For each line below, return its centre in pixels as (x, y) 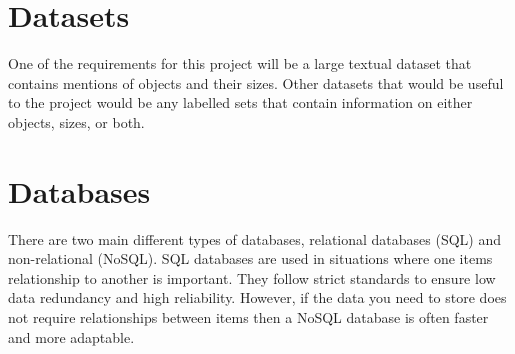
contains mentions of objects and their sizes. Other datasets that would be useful (256, 82)
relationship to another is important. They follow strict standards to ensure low (252, 277)
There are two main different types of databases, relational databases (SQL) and (255, 238)
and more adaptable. (71, 336)
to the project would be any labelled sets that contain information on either (240, 102)
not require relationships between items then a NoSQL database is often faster (248, 317)
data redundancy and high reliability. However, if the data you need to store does (257, 297)
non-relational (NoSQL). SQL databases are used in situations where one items (250, 258)
